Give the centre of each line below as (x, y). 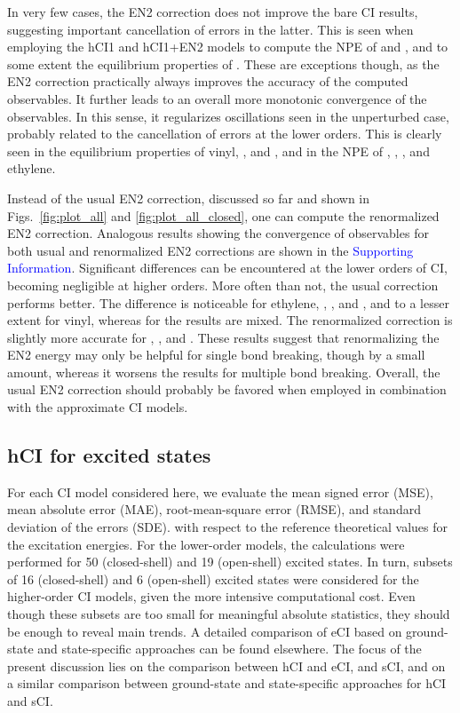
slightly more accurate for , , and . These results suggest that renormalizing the (223, 337)
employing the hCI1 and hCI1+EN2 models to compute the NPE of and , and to (228, 47)
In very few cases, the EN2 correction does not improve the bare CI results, (213, 12)
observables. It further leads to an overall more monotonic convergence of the (217, 98)
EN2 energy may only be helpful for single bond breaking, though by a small (216, 355)
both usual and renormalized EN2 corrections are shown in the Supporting (210, 250)
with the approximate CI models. (98, 407)
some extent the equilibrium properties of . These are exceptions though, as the (223, 63)
